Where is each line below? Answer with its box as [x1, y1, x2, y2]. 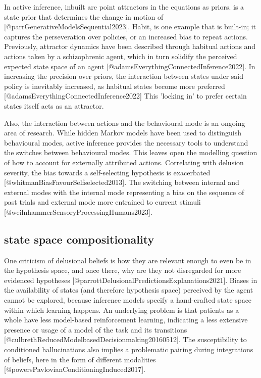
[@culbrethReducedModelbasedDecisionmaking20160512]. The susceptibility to [4, 334, 247, 345]
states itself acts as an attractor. [4, 100, 104, 111]
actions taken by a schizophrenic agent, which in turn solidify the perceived [4, 51, 237, 61]
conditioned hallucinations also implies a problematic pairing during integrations [4, 344, 253, 355]
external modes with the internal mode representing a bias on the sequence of [4, 186, 244, 197]
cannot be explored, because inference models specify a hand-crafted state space [4, 295, 252, 305]
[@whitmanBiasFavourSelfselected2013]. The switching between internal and [4, 177, 239, 187]
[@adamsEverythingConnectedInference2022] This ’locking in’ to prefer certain [4, 90, 247, 101]
